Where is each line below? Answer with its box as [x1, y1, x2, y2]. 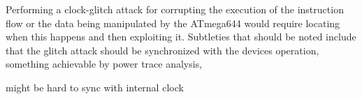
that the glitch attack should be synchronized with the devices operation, [6, 43, 319, 57]
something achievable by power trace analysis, [6, 56, 203, 71]
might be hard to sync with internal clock [6, 79, 184, 94]
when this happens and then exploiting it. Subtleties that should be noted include [6, 29, 356, 44]
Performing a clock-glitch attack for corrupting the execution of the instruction [6, 2, 344, 16]
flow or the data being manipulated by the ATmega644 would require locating [6, 15, 340, 30]
